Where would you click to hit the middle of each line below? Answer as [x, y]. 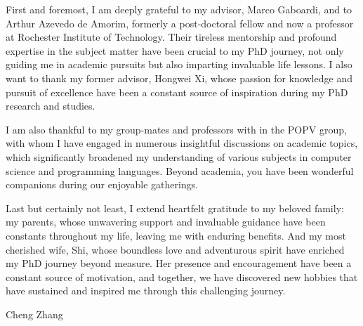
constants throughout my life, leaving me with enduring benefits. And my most [176, 235]
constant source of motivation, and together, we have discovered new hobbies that [182, 276]
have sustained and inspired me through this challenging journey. [146, 291]
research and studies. [51, 106]
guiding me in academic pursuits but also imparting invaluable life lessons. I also [179, 64]
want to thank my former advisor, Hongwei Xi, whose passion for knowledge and [179, 78]
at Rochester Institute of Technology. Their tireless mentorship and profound [171, 37]
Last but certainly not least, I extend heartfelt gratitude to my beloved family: [175, 208]
